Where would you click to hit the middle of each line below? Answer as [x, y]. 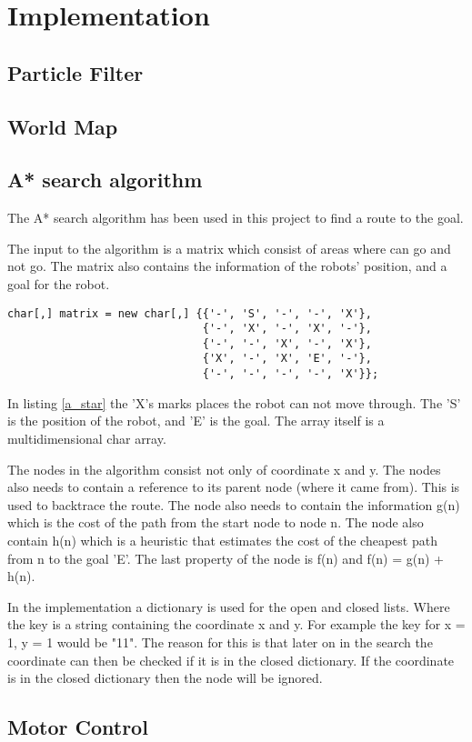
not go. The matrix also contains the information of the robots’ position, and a [227, 266]
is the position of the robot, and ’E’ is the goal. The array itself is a [196, 421]
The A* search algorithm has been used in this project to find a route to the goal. [236, 218]
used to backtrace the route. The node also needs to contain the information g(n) [234, 504]
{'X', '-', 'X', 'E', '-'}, [287, 359]
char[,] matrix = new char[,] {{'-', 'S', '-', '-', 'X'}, [190, 313]
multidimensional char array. [87, 438]
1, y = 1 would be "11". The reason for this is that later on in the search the [220, 642]
